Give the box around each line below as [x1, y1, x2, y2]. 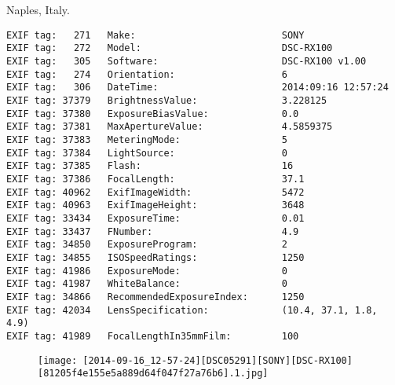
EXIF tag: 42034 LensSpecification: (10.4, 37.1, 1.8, [6, 304, 378, 316]
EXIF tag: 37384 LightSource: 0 [6, 147, 287, 159]
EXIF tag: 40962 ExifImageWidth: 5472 [6, 186, 305, 198]
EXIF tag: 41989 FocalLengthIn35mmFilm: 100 [6, 330, 299, 342]
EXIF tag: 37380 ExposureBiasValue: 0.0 [6, 108, 299, 119]
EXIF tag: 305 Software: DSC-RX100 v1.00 [6, 56, 367, 68]
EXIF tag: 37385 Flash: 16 [6, 160, 294, 172]
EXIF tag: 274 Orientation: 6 [6, 68, 287, 80]
